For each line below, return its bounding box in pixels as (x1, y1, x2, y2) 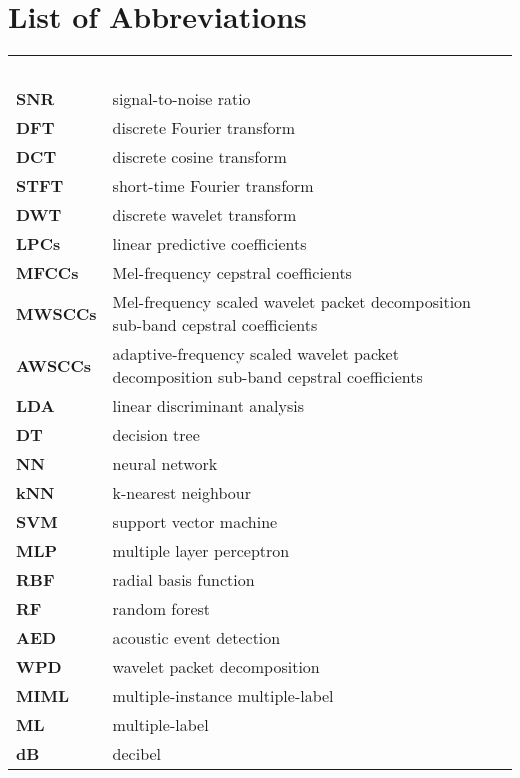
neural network (112, 452, 218, 476)
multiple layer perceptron (112, 539, 290, 563)
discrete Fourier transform (112, 116, 295, 140)
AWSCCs (16, 353, 91, 377)
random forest (112, 597, 211, 621)
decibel (112, 742, 162, 766)
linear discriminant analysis (112, 394, 305, 418)
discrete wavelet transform (112, 203, 297, 227)
